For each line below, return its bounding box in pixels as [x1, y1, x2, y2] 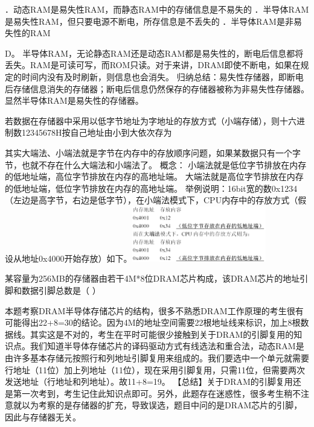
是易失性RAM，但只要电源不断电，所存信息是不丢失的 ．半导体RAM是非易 [5, 14, 302, 27]
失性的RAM [5, 27, 51, 39]
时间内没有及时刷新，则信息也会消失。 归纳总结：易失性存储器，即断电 [21, 70, 304, 83]
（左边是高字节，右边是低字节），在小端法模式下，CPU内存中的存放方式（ [5, 194, 298, 206]
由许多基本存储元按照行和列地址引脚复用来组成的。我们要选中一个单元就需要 [5, 352, 309, 364]
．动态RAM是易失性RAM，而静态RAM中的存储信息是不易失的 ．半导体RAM [5, 3, 309, 15]
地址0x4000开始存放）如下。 [21, 251, 132, 264]
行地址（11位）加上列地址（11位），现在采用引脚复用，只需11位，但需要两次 [5, 363, 305, 376]
